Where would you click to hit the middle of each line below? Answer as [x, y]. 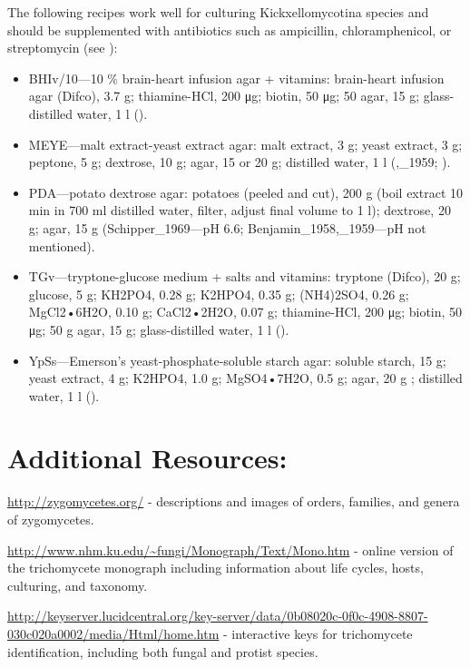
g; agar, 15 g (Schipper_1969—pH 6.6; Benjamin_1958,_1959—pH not [227, 227]
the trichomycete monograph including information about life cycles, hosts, [215, 568]
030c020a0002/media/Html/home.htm [113, 633]
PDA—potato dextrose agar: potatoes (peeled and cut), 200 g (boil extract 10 [246, 192]
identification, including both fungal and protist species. [163, 651]
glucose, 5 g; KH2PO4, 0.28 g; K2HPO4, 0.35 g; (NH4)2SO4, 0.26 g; [219, 294]
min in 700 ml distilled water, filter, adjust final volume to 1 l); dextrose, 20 [240, 210]
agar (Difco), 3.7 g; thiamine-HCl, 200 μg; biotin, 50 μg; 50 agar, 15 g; [224, 96]
